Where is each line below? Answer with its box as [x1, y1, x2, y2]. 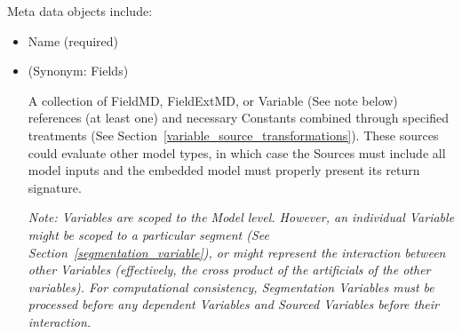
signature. [28, 178, 82, 196]
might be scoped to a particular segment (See [28, 225, 270, 243]
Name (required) [28, 31, 118, 50]
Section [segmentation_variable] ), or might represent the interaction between [28, 243, 446, 261]
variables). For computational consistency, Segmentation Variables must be [28, 277, 434, 296]
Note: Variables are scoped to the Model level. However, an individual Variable [28, 208, 455, 227]
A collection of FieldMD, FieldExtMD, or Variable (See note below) [28, 91, 398, 109]
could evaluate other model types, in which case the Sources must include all [28, 143, 446, 162]
